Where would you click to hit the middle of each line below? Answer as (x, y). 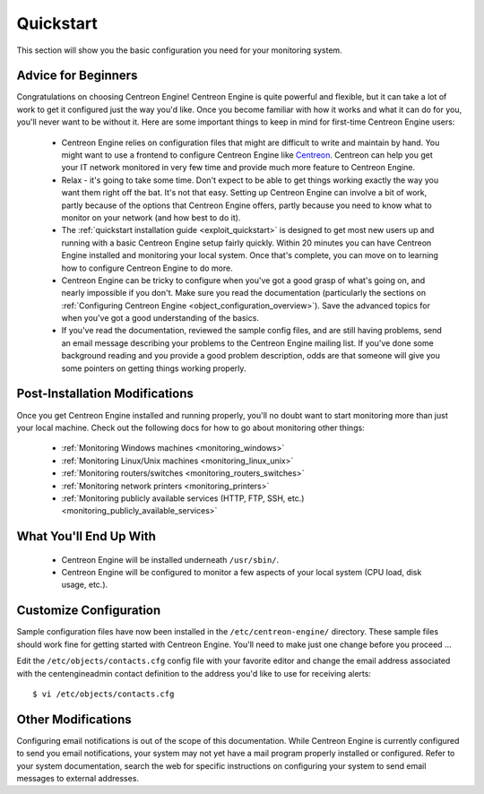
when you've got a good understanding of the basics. (160, 318)
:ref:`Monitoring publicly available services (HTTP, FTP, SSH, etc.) (183, 498)
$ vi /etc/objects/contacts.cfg (104, 694)
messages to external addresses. (78, 779)
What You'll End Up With (86, 536)
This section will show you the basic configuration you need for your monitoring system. (179, 50)
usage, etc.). (85, 585)
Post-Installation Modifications (105, 394)
